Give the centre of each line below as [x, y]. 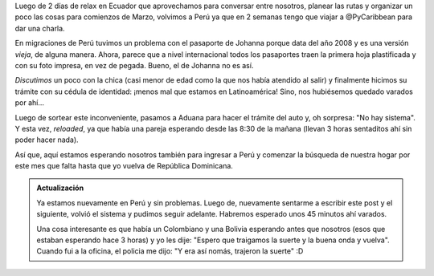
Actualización [60, 188]
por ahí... [29, 103]
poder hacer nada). [47, 140]
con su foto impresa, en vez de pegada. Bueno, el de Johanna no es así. [134, 65]
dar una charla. [40, 28]
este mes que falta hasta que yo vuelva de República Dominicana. [124, 166]
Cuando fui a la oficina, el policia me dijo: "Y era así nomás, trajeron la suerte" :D [170, 251]
